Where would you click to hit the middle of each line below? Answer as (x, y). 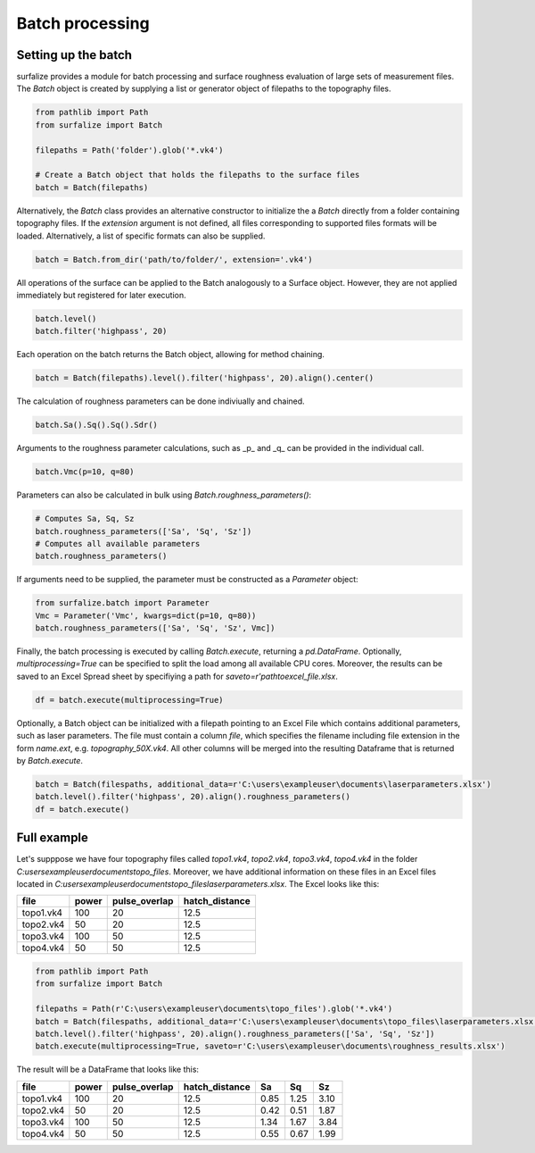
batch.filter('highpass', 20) (101, 331)
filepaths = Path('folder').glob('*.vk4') (129, 150)
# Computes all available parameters (118, 543)
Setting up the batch (74, 55)
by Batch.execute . (50, 760)
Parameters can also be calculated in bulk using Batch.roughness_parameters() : (164, 495)
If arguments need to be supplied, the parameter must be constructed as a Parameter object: (187, 580)
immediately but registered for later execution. (101, 295)
